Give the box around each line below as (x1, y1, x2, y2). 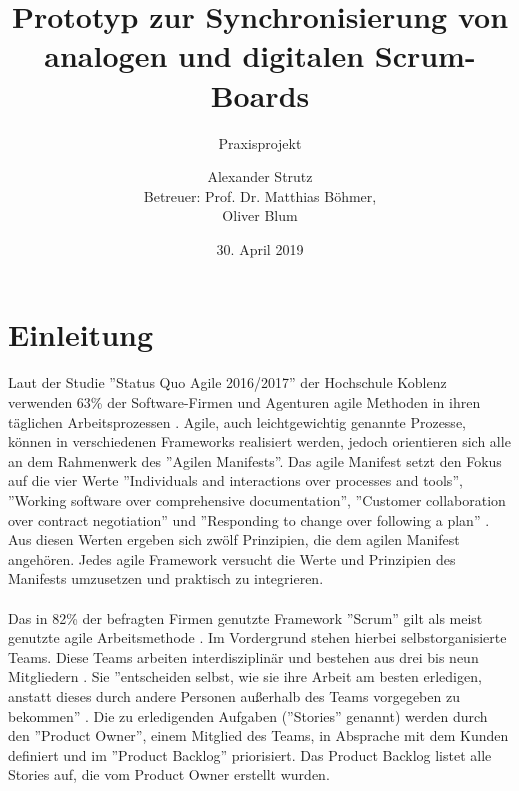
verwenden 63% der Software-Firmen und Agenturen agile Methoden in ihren (8, 392, 481, 412)
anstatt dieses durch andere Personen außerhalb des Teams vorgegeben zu (8, 685, 460, 706)
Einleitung (8, 314, 154, 355)
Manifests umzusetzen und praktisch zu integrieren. (8, 568, 324, 589)
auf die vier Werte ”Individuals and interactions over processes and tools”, (8, 470, 463, 491)
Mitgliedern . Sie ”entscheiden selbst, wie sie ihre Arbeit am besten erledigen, (8, 666, 482, 687)
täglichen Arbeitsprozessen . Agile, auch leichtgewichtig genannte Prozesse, (8, 411, 466, 432)
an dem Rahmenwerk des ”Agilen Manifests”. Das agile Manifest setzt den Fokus (8, 450, 502, 471)
